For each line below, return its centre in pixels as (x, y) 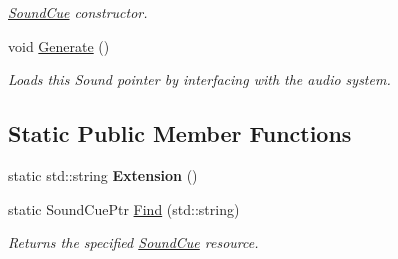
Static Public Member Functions (180, 133)
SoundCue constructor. (78, 12)
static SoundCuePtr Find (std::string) (124, 208)
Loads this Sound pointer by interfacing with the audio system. (199, 79)
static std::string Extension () (103, 174)
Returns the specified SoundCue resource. (133, 242)
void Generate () (59, 45)
